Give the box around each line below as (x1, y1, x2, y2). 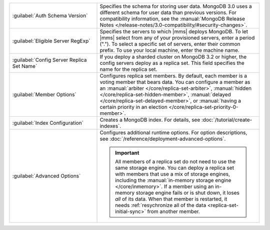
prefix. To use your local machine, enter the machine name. (99, 47, 239, 53)
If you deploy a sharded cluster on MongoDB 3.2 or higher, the (99, 53, 247, 60)
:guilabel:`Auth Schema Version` (12, 12, 88, 19)
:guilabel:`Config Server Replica (12, 56, 87, 63)
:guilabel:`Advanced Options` (12, 173, 81, 179)
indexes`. (99, 123, 121, 129)
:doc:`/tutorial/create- (201, 116, 252, 123)
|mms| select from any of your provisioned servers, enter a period (99, 34, 255, 41)
